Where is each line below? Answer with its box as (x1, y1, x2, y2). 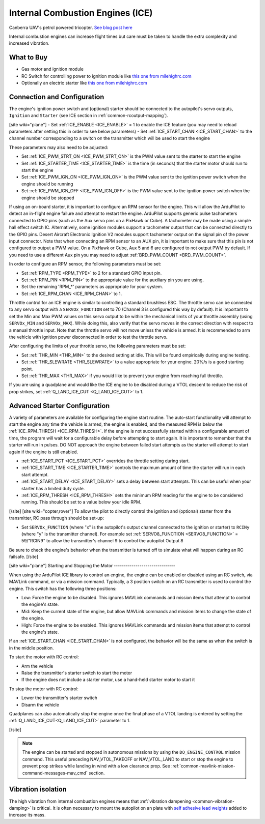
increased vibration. (9, 40, 50, 46)
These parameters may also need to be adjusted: (9, 144, 108, 150)
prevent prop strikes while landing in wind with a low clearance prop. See (22, 763, 170, 769)
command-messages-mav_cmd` (22, 770, 88, 776)
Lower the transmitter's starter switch (21, 695, 98, 701)
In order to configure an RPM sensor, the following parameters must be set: (9, 261, 161, 267)
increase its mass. (9, 812, 46, 818)
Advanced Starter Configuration (9, 401, 110, 410)
